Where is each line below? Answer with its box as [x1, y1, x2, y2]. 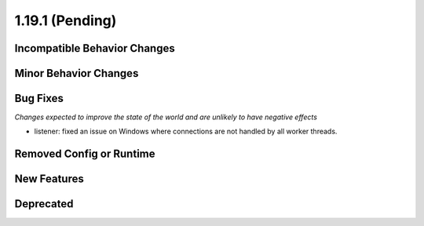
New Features [14, 173, 84, 186]
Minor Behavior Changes [14, 67, 139, 80]
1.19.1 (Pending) [14, 12, 117, 29]
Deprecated [14, 197, 74, 211]
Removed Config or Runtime [14, 148, 155, 161]
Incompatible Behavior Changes [14, 42, 176, 55]
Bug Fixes [14, 92, 64, 105]
